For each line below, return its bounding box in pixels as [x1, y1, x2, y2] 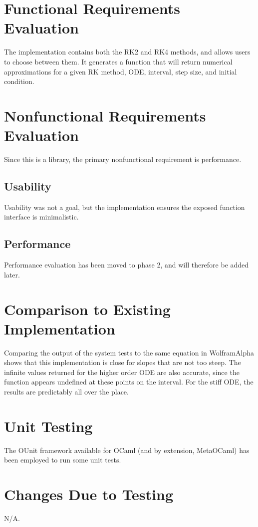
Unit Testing [4, 415, 93, 436]
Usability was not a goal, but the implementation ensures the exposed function [4, 201, 245, 212]
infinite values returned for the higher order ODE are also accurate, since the [4, 366, 240, 377]
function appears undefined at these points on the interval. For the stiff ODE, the [4, 376, 254, 387]
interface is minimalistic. [4, 211, 79, 222]
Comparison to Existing [4, 298, 171, 319]
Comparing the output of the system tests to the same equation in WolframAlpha [4, 347, 254, 357]
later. [4, 269, 20, 279]
